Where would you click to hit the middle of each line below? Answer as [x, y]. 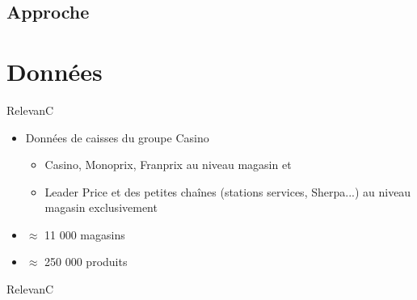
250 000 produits [86, 262]
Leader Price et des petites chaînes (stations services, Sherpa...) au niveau [228, 191]
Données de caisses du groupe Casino [117, 137]
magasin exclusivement [101, 207]
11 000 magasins [85, 234]
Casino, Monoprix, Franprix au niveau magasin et [168, 165]
